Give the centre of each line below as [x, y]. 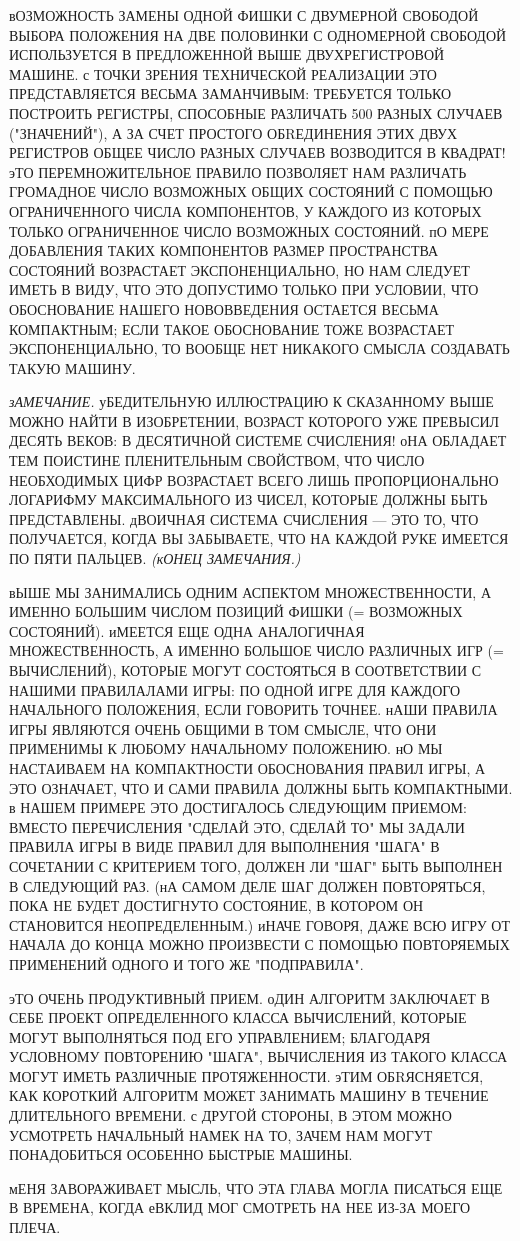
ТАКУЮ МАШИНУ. [72, 367]
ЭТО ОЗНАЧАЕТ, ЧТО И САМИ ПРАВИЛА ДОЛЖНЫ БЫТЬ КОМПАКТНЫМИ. [261, 787]
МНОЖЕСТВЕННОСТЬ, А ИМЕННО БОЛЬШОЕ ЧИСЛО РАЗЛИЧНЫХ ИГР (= [256, 650]
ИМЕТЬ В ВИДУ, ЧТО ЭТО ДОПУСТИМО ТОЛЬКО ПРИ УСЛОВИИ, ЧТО [244, 289]
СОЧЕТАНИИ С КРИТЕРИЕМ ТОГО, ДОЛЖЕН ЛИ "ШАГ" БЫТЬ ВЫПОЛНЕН [256, 865]
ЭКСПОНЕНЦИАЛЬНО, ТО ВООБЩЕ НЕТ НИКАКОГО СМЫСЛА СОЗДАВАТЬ [259, 348]
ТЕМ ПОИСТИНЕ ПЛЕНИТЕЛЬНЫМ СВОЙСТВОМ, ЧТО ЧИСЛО [217, 460]
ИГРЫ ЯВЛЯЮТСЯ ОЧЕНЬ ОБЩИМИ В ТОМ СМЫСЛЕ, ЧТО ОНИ [223, 728]
